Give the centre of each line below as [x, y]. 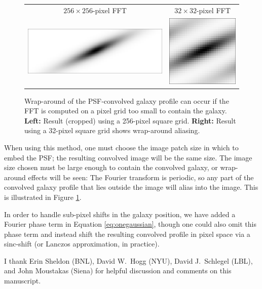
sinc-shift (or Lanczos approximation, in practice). [82, 244]
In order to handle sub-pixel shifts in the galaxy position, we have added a [120, 214]
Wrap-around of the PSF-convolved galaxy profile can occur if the [127, 100]
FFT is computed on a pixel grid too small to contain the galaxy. [126, 111]
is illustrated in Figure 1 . [43, 197]
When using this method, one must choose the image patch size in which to [121, 147]
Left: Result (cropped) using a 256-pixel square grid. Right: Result [130, 120]
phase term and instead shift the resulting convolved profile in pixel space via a [127, 234]
